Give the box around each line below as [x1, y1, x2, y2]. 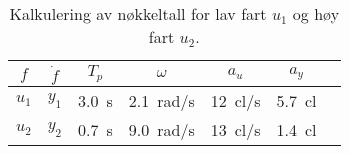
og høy [292, 2, 340, 25]
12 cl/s [210, 88, 261, 112]
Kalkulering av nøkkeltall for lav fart [9, 2, 267, 25]
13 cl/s [210, 117, 261, 141]
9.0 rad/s [128, 117, 195, 141]
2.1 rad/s [128, 88, 195, 112]
